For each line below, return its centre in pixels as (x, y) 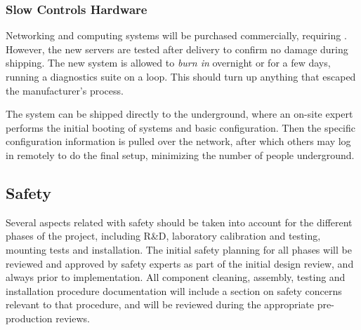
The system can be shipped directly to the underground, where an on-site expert (179, 114)
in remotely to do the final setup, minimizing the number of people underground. (180, 154)
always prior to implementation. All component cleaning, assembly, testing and (176, 277)
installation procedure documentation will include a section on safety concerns (174, 290)
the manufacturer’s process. (65, 90)
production (29, 318)
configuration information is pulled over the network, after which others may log (178, 141)
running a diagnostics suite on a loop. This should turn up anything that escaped (181, 76)
